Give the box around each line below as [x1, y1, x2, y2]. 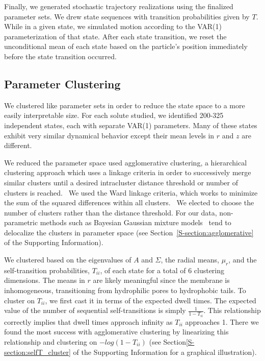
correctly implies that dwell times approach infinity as [4, 316, 173, 327]
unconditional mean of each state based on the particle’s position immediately [4, 41, 248, 52]
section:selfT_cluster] [4, 346, 71, 357]
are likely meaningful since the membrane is [93, 275, 230, 285]
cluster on [4, 295, 35, 305]
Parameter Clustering [4, 76, 121, 91]
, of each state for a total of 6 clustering [100, 264, 225, 275]
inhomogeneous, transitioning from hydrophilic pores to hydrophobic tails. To [4, 285, 246, 296]
